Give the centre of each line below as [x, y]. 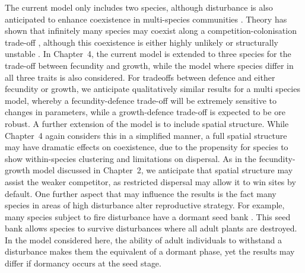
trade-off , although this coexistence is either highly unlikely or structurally [142, 42]
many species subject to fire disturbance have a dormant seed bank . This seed [148, 216]
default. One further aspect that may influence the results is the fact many [141, 193]
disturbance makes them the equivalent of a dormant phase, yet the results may [150, 251]
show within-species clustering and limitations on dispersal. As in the [131, 158]
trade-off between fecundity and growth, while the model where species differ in [149, 65]
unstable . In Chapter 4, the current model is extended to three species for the [148, 54]
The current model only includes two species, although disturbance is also [139, 7]
